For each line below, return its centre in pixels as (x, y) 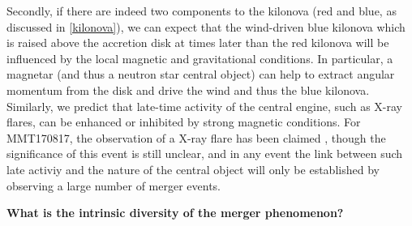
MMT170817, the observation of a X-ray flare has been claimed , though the (196, 137)
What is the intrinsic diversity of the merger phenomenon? (175, 213)
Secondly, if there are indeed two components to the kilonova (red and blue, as (202, 11)
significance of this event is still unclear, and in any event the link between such (205, 154)
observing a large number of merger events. (114, 185)
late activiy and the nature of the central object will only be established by (193, 169)
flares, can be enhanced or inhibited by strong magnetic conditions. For (184, 122)
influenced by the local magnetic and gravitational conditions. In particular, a (200, 58)
